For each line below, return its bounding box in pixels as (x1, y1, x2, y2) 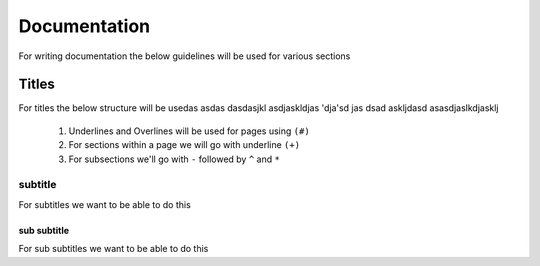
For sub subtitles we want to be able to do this (18, 243, 209, 255)
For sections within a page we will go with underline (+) (68, 139, 300, 151)
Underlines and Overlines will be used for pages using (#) (68, 125, 310, 137)
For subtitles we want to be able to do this (18, 198, 192, 210)
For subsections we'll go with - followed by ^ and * (68, 153, 280, 165)
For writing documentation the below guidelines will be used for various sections (18, 50, 351, 62)
